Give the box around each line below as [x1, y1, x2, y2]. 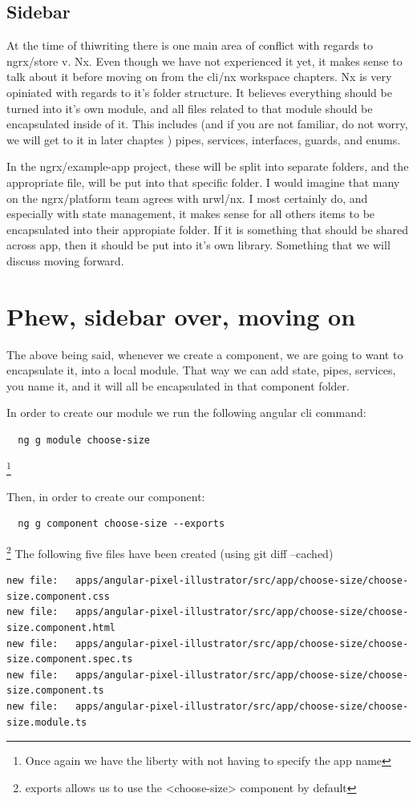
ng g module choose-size [18, 435, 150, 447]
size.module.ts [6, 716, 87, 728]
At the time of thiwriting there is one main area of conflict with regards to [6, 37, 373, 54]
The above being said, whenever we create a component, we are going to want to [6, 346, 403, 362]
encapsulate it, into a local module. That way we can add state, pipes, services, [6, 362, 396, 378]
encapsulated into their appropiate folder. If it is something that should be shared [6, 220, 409, 237]
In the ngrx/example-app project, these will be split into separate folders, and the [6, 158, 409, 175]
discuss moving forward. [6, 252, 124, 269]
